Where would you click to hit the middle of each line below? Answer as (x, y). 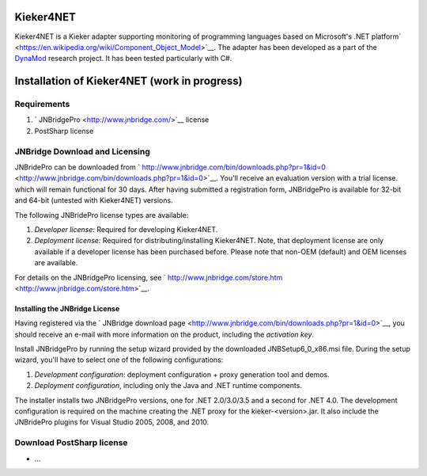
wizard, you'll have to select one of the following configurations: (119, 360)
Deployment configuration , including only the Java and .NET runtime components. (168, 386)
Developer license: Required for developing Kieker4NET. (126, 229)
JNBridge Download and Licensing (82, 151)
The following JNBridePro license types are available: (102, 215)
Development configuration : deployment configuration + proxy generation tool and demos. (182, 374)
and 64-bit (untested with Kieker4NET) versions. (94, 200)
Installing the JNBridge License (67, 308)
